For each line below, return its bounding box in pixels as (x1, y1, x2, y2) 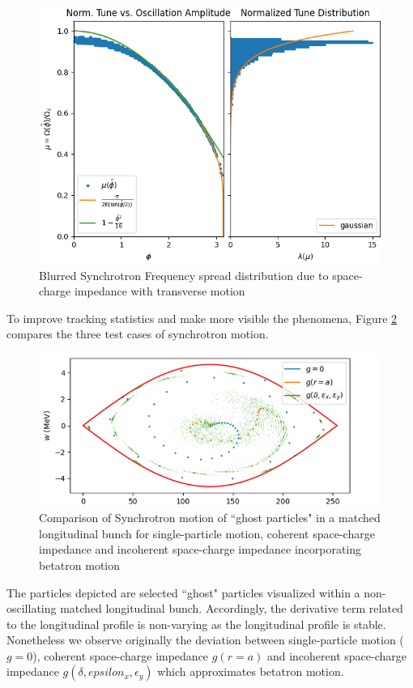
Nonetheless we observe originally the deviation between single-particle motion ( (6, 631, 404, 648)
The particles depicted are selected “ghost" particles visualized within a (6, 584, 360, 601)
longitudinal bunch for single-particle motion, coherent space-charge (39, 524, 375, 541)
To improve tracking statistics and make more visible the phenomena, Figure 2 (6, 309, 398, 326)
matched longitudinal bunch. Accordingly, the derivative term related (60, 600, 403, 617)
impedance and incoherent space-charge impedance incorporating (39, 541, 362, 558)
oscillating (6, 600, 57, 617)
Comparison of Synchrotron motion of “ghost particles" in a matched (39, 509, 381, 526)
